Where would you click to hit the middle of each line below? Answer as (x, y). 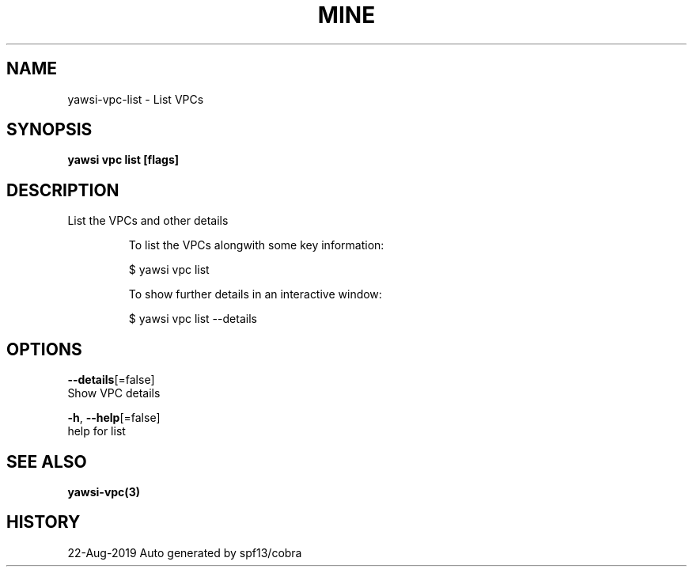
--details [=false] (111, 380)
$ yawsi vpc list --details (193, 319)
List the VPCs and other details (148, 221)
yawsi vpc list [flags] (123, 160)
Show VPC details (114, 393)
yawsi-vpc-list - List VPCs (136, 99)
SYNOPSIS (49, 130)
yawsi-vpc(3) (104, 491)
